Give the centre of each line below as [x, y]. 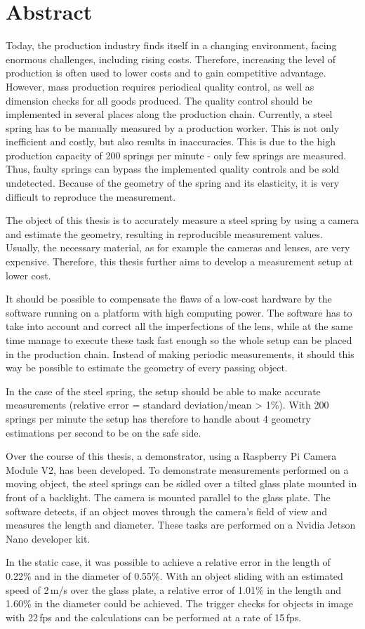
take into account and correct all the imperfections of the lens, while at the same [179, 326]
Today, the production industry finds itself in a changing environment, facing [171, 45]
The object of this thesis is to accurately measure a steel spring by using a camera [182, 220]
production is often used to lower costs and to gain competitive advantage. [166, 73]
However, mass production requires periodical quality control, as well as [160, 86]
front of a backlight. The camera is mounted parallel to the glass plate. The [168, 497]
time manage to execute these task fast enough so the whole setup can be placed [179, 340]
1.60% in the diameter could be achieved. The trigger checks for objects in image [179, 603]
